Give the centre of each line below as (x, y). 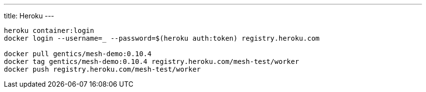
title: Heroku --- (29, 16)
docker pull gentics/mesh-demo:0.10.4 (78, 54)
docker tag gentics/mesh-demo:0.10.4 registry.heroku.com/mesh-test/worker (151, 61)
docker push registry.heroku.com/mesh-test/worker (102, 69)
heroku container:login (49, 31)
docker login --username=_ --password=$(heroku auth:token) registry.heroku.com (162, 38)
